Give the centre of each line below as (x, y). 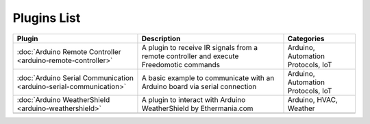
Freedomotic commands (181, 64)
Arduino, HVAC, (313, 99)
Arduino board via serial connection (199, 86)
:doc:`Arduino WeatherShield (63, 99)
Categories (306, 38)
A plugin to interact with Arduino (194, 99)
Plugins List (47, 18)
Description (161, 38)
